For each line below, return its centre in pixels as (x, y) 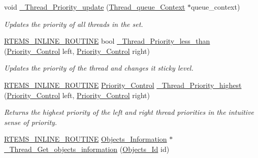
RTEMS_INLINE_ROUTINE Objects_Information (86, 139)
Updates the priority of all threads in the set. (74, 24)
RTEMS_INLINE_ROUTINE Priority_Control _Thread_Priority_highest (123, 85)
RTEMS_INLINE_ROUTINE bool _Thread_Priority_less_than (107, 41)
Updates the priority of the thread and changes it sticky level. (99, 68)
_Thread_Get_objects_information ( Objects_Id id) (87, 149)
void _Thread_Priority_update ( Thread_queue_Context (95, 7)
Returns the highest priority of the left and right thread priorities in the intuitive (129, 112)
